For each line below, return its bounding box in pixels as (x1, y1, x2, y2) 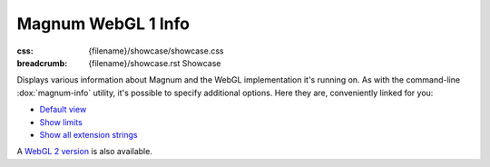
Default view (39, 104, 87, 115)
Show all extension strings (39, 129, 138, 140)
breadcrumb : (16, 57, 68, 68)
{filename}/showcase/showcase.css (88, 45, 224, 56)
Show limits (39, 116, 83, 127)
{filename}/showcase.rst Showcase (88, 57, 221, 68)
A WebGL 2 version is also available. (16, 146, 153, 157)
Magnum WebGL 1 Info (16, 14, 191, 34)
